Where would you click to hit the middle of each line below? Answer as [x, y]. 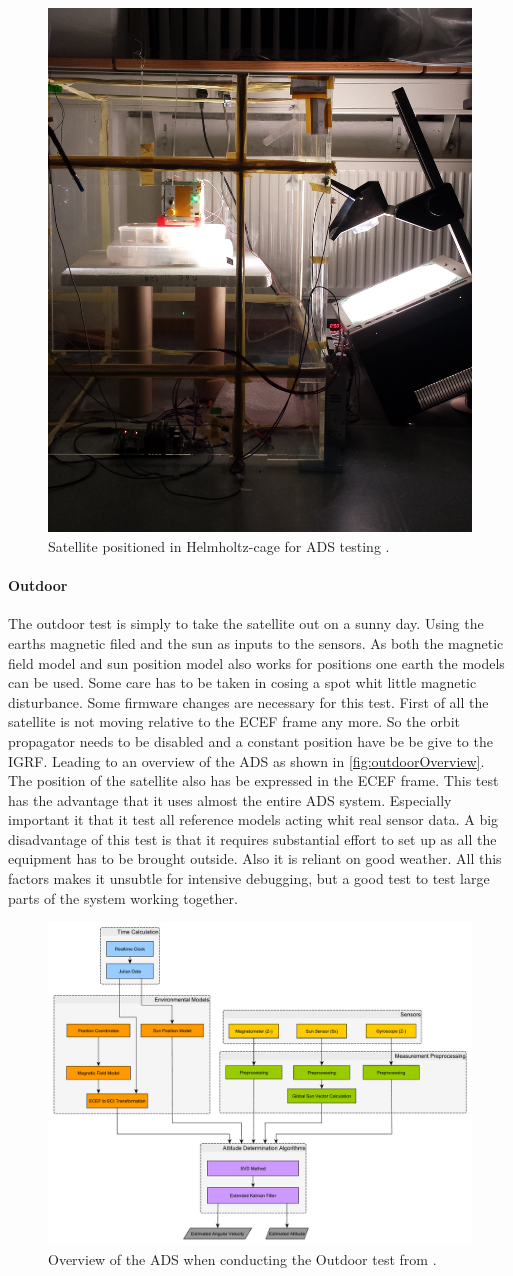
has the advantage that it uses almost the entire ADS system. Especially [230, 799]
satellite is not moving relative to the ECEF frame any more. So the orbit [234, 721]
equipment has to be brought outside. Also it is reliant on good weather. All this [255, 858]
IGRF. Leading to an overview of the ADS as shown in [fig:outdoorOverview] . [246, 760]
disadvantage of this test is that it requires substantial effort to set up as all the [252, 838]
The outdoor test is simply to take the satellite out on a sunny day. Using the [246, 623]
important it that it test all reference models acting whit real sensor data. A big [253, 819]
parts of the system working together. [123, 897]
